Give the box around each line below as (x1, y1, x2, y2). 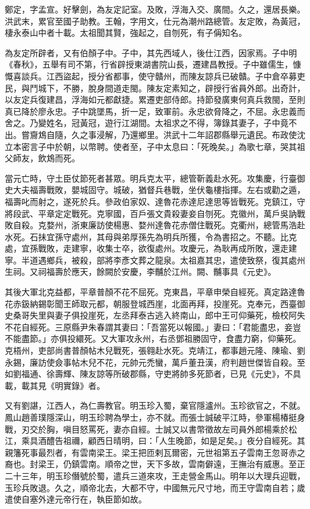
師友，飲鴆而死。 (13, 152, 80, 164)
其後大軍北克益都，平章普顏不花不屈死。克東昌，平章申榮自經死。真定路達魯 (5, 286, 305, 298)
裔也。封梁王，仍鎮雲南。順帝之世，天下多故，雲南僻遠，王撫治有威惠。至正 (5, 458, 305, 470)
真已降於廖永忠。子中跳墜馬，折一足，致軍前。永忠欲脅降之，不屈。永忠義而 (5, 105, 305, 117)
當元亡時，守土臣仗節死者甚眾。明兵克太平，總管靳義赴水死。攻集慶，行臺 (5, 171, 297, 184)
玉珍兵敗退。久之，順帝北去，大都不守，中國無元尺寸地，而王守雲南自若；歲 (5, 481, 305, 493)
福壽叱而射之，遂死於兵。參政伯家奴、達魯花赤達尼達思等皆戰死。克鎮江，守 (5, 195, 305, 207)
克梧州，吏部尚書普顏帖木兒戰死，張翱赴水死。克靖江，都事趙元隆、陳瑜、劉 (5, 344, 305, 357)
